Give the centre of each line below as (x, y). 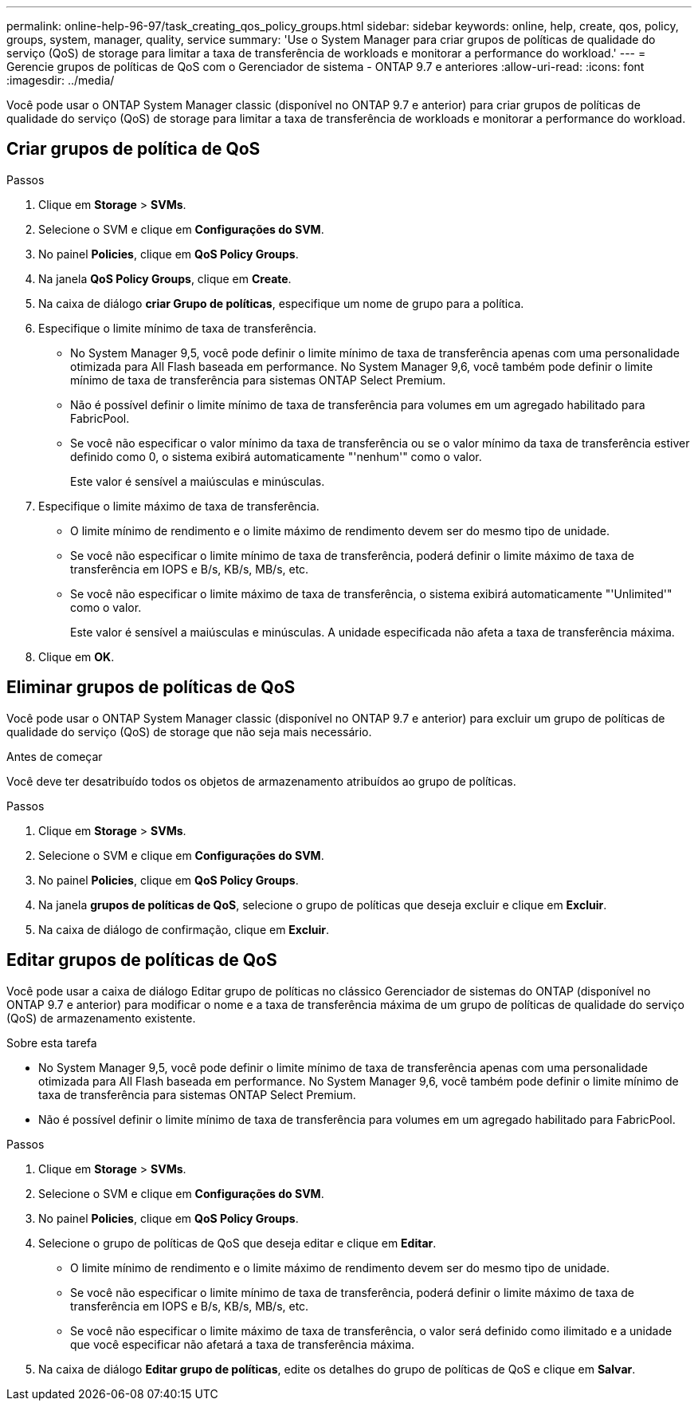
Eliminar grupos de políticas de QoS (151, 688)
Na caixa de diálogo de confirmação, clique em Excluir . (184, 929)
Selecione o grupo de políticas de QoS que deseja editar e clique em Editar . (237, 1243)
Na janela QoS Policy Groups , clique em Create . (165, 278)
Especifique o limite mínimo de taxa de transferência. (178, 328)
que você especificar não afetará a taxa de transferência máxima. (243, 1344)
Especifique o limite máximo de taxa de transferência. (179, 506)
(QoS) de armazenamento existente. (101, 1018)
